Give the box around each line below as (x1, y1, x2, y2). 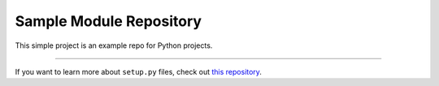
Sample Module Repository (15, 12, 202, 30)
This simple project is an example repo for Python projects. (15, 41, 213, 50)
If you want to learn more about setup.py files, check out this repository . (15, 67, 262, 76)
